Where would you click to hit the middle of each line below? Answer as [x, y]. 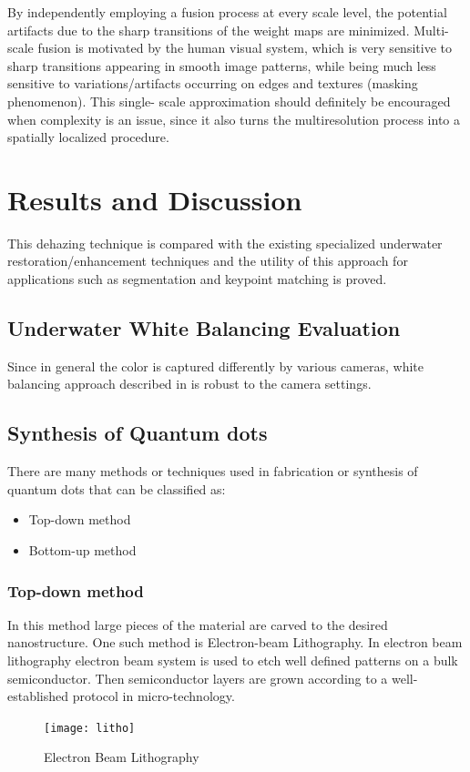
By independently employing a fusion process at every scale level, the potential [227, 12]
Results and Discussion [155, 199]
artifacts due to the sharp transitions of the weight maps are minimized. [209, 30]
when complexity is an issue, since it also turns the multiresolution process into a [234, 119]
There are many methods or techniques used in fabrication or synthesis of [213, 471]
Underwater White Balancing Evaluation [204, 328]
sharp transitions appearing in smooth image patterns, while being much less [222, 65]
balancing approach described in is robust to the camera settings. [189, 384]
